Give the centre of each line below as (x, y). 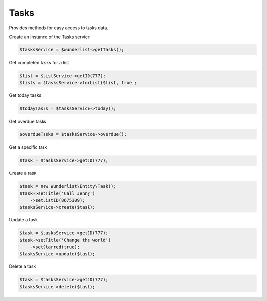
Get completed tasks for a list (39, 62)
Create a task (23, 173)
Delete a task (22, 266)
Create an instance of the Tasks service (50, 37)
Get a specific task (28, 147)
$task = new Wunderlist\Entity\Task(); (68, 186)
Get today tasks (25, 95)
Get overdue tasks (28, 122)
